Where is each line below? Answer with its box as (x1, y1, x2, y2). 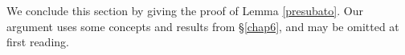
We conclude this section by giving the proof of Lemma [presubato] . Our (6, 2, 363, 18)
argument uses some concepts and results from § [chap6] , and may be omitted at (6, 18, 399, 34)
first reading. (6, 33, 69, 50)
